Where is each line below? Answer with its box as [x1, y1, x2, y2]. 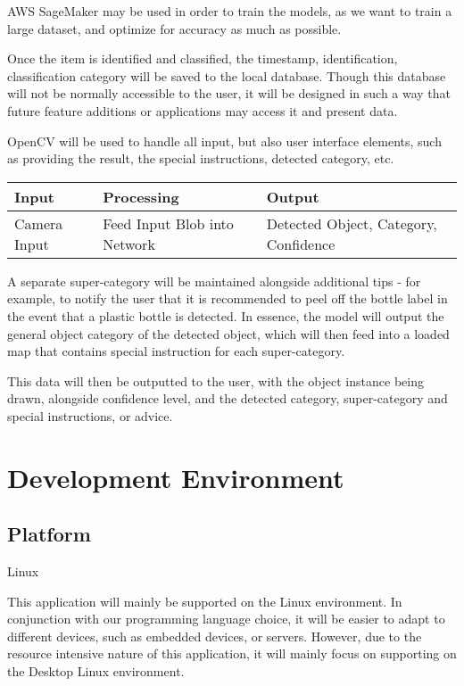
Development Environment [7, 459, 344, 495]
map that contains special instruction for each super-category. [7, 342, 345, 360]
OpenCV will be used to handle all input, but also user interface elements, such [7, 131, 442, 150]
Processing [103, 186, 179, 207]
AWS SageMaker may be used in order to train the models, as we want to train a [7, 2, 452, 20]
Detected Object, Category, [266, 212, 437, 234]
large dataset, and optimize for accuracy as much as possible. [7, 19, 342, 37]
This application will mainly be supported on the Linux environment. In [7, 591, 402, 610]
